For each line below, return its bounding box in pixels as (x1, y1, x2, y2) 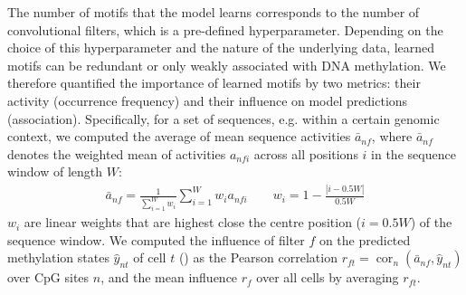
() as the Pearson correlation (178, 248, 338, 267)
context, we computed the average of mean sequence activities (7, 127, 351, 146)
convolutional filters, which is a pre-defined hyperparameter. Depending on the (7, 20, 443, 39)
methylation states (7, 248, 109, 267)
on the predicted (319, 230, 411, 249)
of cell (133, 248, 166, 267)
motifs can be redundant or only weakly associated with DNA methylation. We (7, 55, 446, 74)
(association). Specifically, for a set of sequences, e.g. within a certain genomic (7, 109, 440, 128)
